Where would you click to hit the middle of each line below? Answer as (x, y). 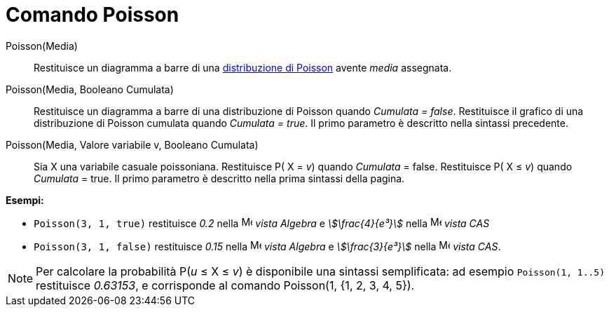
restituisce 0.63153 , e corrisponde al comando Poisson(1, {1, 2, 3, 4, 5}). (225, 285)
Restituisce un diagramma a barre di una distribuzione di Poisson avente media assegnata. (243, 67)
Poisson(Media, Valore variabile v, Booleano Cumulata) (132, 144)
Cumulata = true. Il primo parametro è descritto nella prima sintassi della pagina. (219, 178)
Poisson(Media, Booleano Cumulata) (90, 89)
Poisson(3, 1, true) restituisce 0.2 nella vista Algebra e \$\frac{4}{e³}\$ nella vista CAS (262, 223)
